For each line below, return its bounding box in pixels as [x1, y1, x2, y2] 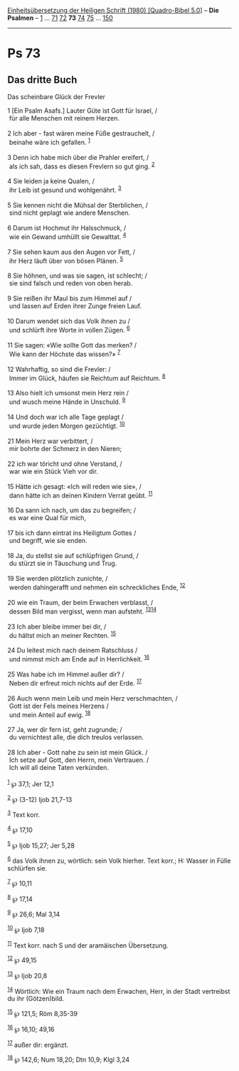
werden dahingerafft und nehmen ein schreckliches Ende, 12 [9, 582, 186, 592]
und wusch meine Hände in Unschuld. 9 [9, 396, 126, 406]
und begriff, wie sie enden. [9, 537, 87, 545]
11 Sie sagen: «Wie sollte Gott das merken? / [7, 340, 137, 349]
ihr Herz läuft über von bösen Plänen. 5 [9, 255, 124, 265]
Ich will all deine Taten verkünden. [9, 763, 109, 772]
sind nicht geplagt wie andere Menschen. [9, 208, 130, 217]
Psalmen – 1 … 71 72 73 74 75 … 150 [7, 14, 114, 22]
